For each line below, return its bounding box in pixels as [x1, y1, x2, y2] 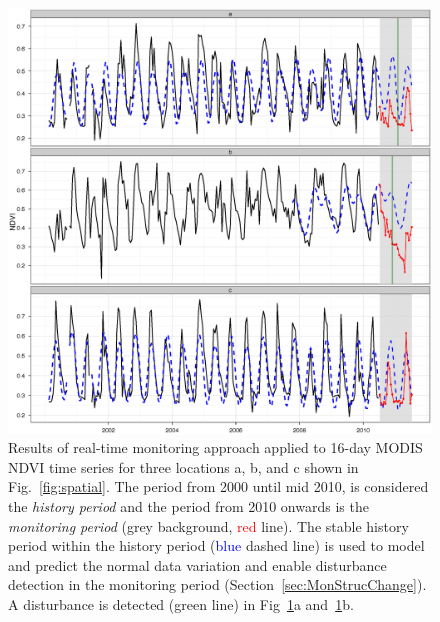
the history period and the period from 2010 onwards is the [8, 496, 369, 517]
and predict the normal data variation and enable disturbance [8, 554, 387, 575]
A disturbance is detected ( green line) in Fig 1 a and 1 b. [8, 594, 354, 614]
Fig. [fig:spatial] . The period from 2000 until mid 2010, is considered [8, 476, 429, 497]
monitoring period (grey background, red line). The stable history [8, 515, 409, 536]
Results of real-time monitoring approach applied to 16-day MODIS [8, 437, 423, 458]
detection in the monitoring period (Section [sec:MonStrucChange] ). [8, 574, 427, 595]
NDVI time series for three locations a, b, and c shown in [8, 456, 359, 477]
